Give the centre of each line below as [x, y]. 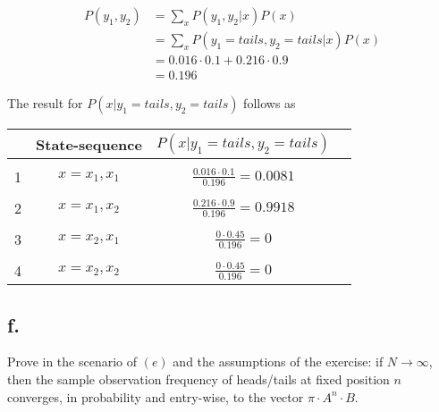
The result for [45, 103]
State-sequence [89, 144]
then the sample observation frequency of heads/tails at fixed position [198, 378]
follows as [270, 103]
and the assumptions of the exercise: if [278, 362]
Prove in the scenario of [72, 362]
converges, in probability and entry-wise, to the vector [156, 396]
